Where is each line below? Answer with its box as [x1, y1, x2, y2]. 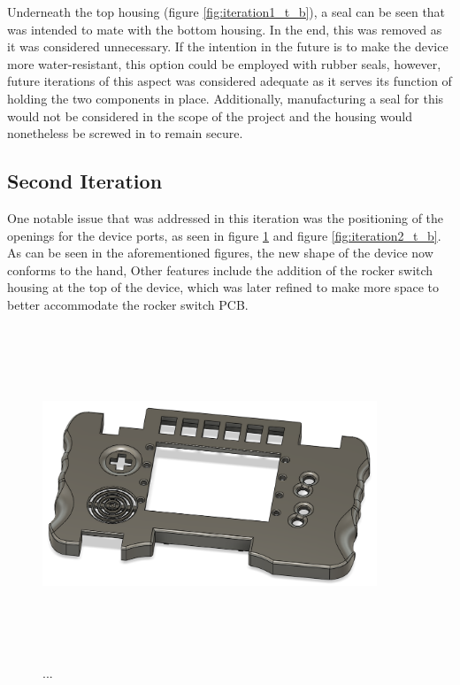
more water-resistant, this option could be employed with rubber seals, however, [7, 54, 441, 73]
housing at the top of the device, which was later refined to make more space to [7, 278, 439, 296]
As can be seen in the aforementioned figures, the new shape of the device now [7, 243, 433, 262]
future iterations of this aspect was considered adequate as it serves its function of [7, 72, 452, 90]
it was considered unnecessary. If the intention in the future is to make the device [7, 37, 448, 56]
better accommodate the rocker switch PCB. [7, 295, 249, 313]
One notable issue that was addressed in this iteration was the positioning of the [7, 208, 444, 227]
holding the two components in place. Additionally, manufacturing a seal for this [7, 89, 444, 107]
